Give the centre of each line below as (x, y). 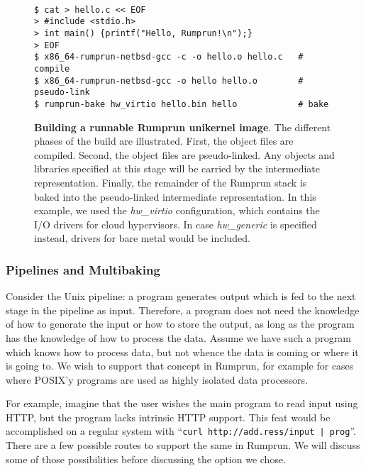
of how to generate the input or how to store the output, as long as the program (180, 324)
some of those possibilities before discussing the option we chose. (146, 459)
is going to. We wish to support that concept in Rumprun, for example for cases (180, 366)
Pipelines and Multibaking (83, 269)
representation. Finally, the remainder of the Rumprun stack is (171, 182)
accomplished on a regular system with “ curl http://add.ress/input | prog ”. (181, 431)
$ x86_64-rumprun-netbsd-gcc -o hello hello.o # (169, 81)
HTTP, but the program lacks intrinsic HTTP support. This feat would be (168, 417)
